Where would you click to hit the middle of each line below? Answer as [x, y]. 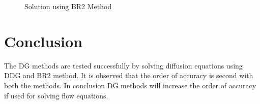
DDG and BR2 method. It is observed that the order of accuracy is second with [129, 75]
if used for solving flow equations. [56, 95]
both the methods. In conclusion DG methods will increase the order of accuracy [130, 85]
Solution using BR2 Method [68, 6]
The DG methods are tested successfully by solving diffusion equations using [123, 65]
